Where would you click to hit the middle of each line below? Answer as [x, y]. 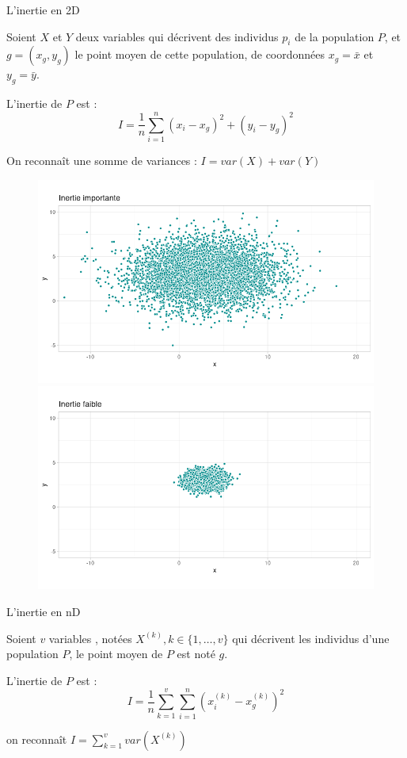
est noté [196, 654]
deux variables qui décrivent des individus [177, 36]
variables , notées [90, 638]
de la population [335, 36]
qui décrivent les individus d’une [311, 638]
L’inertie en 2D [43, 10]
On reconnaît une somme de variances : [102, 160]
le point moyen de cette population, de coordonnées [200, 54]
